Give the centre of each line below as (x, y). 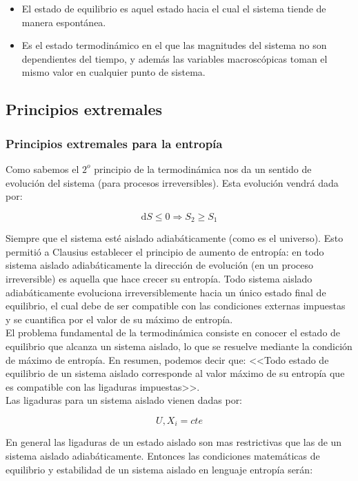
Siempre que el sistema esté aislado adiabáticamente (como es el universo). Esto (175, 238)
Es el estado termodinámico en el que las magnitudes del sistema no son (174, 45)
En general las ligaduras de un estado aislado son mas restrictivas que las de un (174, 442)
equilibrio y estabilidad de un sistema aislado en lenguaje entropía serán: (159, 469)
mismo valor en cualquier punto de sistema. (113, 72)
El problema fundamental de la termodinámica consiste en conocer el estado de (173, 332)
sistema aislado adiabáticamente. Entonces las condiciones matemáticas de (163, 455)
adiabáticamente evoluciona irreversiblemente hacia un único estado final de (166, 292)
